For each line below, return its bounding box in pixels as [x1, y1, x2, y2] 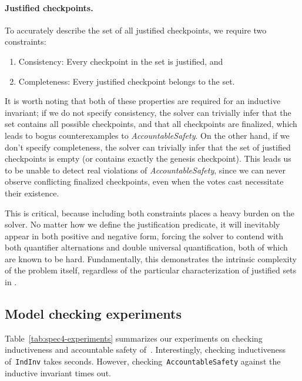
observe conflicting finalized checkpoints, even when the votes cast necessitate [5, 175, 284, 188]
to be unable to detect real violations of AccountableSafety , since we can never [5, 163, 286, 176]
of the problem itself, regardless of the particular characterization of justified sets [5, 264, 297, 276]
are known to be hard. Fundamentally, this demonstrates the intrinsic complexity [5, 252, 297, 265]
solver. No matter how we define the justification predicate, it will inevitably [5, 218, 280, 230]
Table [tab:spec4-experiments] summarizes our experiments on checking [5, 332, 263, 344]
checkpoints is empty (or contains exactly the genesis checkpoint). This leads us [5, 152, 291, 165]
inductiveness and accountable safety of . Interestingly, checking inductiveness [5, 343, 286, 356]
